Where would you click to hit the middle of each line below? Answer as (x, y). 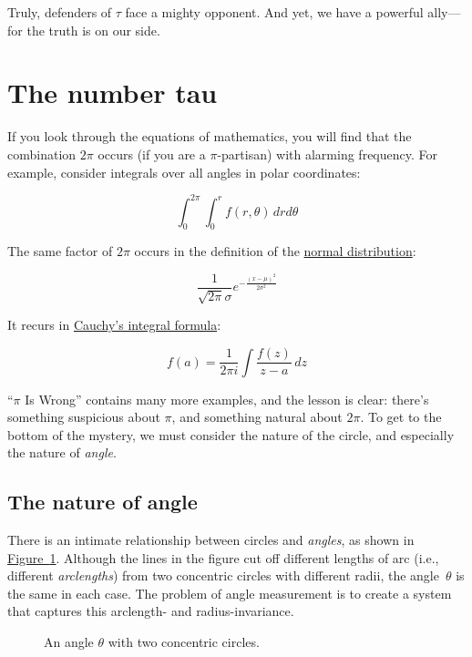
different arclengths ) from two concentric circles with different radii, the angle (223, 575)
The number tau (113, 92)
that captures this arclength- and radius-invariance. (151, 611)
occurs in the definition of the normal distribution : (275, 251)
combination (42, 154)
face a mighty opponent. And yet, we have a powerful (274, 12)
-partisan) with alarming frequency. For (327, 154)
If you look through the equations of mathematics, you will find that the (210, 136)
